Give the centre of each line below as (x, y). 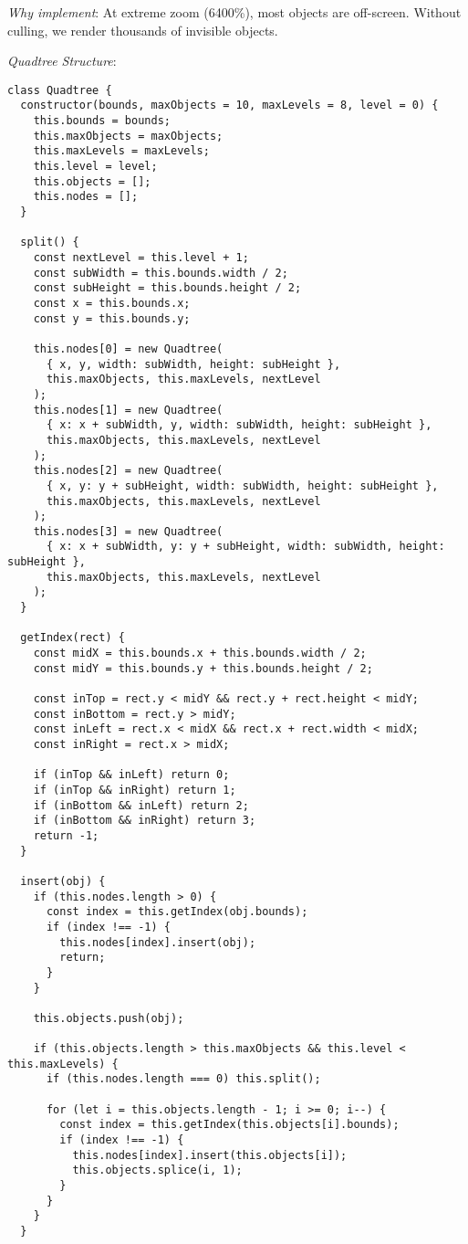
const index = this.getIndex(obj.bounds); (177, 912)
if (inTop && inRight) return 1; (135, 790)
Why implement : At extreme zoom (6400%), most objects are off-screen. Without (234, 12)
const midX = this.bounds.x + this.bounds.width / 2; (200, 654)
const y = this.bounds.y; (112, 318)
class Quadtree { (60, 90)
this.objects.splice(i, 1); (157, 1170)
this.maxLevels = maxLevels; (121, 151)
